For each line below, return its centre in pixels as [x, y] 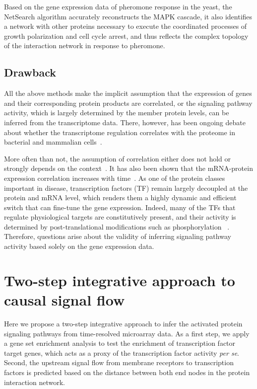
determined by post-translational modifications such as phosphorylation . [117, 226]
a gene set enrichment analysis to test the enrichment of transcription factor [120, 343]
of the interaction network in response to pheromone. [85, 45]
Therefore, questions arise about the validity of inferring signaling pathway [118, 236]
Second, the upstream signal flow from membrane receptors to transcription [119, 362]
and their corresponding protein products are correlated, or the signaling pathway [128, 103]
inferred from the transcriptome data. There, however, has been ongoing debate [125, 122]
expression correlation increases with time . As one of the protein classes [115, 178]
